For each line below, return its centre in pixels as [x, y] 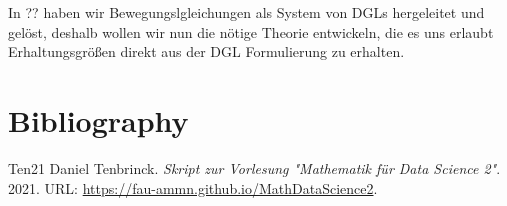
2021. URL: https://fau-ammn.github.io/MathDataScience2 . [193, 187]
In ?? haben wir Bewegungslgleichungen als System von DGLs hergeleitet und [246, 12]
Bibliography [98, 119]
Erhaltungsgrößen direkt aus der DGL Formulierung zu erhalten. [206, 51]
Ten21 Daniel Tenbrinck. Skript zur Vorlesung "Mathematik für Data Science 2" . [254, 167]
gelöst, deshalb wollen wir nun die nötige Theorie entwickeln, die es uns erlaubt [251, 31]
